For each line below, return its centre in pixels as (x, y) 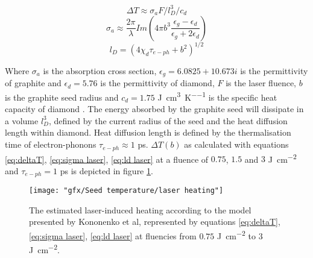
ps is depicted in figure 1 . (106, 170)
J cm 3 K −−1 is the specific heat (217, 96)
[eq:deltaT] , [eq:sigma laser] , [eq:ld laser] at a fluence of (107, 159)
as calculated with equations (236, 144)
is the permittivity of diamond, (157, 83)
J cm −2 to (236, 235)
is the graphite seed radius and (62, 97)
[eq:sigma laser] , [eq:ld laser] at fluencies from (113, 235)
